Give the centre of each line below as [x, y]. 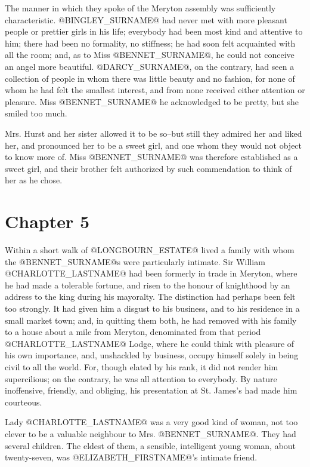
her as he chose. [34, 180]
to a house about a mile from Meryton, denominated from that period [133, 332]
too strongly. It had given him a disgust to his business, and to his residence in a [152, 308]
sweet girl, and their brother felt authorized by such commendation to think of [148, 168]
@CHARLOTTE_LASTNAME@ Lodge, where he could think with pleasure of [150, 343]
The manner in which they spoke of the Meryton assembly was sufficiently [140, 8]
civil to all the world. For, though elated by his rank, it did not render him [142, 366]
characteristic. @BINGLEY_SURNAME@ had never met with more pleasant [146, 19]
